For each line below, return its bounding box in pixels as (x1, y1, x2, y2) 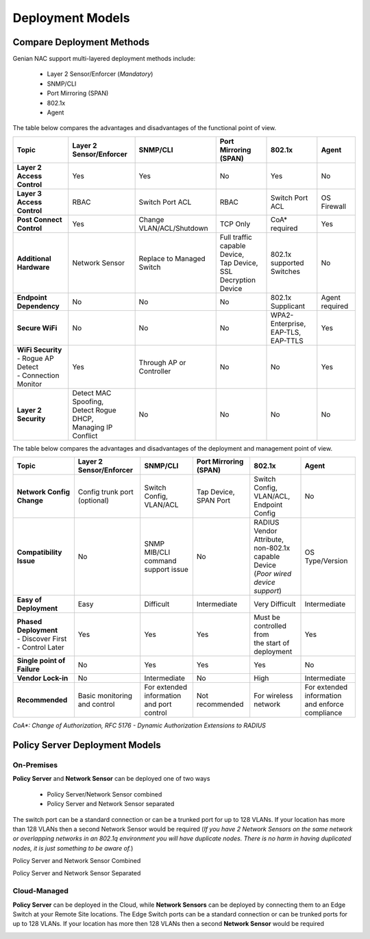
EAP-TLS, (271, 327, 301, 337)
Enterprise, (271, 318, 306, 328)
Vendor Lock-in (16, 673, 69, 683)
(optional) (77, 496, 110, 505)
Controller (138, 366, 171, 376)
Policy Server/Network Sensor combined (47, 790, 162, 798)
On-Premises (12, 760, 58, 770)
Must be (254, 613, 280, 623)
